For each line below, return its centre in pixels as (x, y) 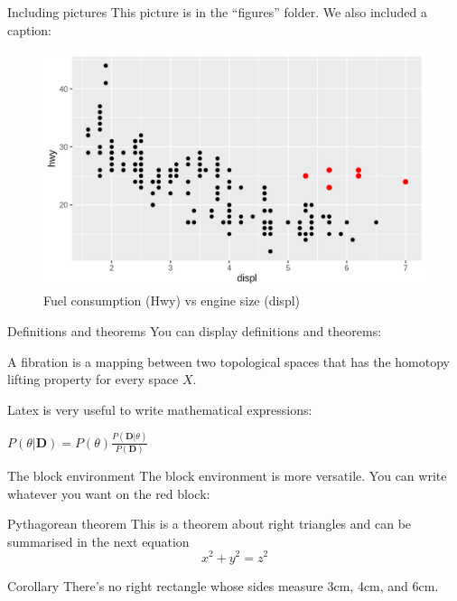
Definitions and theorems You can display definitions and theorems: (195, 331)
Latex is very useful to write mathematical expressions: (160, 409)
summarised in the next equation (98, 541)
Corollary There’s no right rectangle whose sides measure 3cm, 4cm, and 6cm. (223, 585)
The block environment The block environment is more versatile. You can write (227, 476)
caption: (30, 29)
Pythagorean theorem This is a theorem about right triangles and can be (210, 524)
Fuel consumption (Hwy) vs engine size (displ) (172, 300)
